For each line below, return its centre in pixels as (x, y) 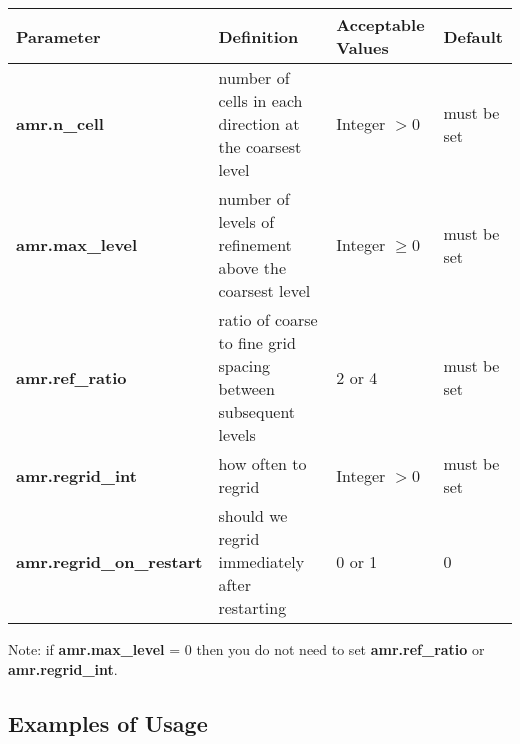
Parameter (58, 36)
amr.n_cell (60, 123)
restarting (252, 607)
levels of (246, 221)
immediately (261, 561)
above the (252, 267)
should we (253, 515)
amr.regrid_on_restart (109, 561)
